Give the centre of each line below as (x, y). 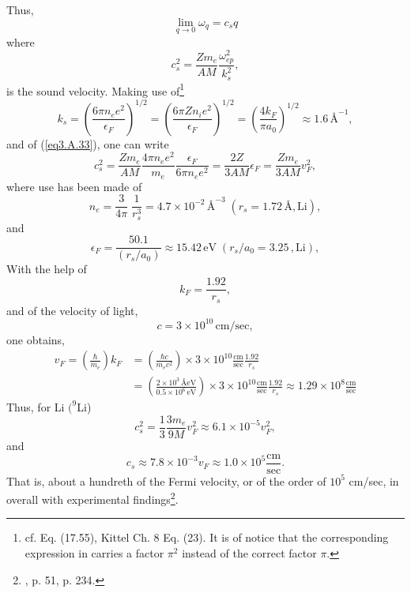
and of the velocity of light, (72, 310)
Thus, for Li (36, 407)
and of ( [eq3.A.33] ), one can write (88, 143)
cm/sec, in (374, 480)
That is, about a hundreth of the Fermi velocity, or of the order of (166, 480)
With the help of (47, 269)
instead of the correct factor (249, 553)
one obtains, (36, 339)
